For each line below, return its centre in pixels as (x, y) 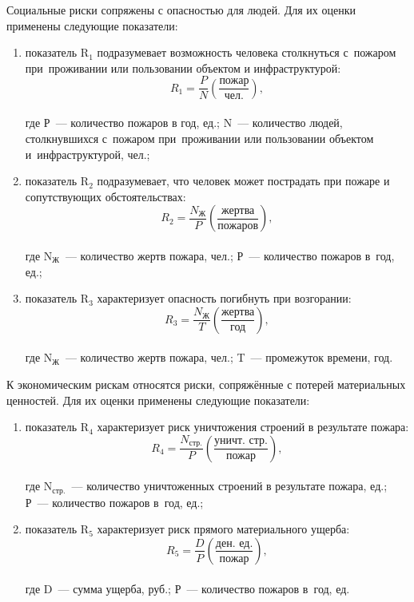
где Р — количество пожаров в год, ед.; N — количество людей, (184, 123)
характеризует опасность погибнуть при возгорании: (224, 298)
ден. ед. (234, 543)
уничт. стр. (241, 441)
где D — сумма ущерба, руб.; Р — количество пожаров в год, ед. (187, 588)
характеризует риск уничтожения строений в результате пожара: (253, 427)
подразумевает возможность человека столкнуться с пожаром (247, 52)
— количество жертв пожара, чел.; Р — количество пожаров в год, (230, 255)
